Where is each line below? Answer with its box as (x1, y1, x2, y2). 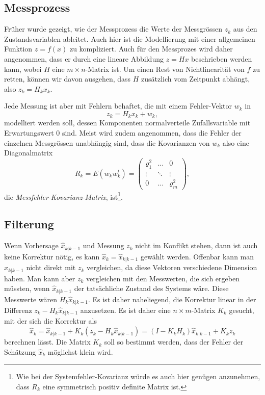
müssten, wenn (4, 283, 50, 294)
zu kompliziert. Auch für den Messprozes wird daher (69, 43, 233, 54)
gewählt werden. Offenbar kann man (140, 251, 254, 261)
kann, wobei (4, 63, 42, 74)
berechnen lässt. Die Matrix (4, 336, 91, 347)
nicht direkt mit (26, 262, 76, 273)
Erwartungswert (4, 127, 54, 138)
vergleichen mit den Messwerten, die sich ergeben (86, 273, 240, 283)
